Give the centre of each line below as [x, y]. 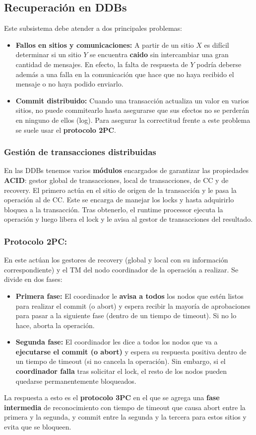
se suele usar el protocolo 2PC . [66, 130]
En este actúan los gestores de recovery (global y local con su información [116, 260]
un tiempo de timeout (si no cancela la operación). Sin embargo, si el [121, 361]
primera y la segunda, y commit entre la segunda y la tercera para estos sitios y [125, 417]
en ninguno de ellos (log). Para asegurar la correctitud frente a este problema [133, 120]
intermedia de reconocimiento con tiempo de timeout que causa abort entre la [125, 407]
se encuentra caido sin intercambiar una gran [159, 54]
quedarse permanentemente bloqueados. [76, 381]
